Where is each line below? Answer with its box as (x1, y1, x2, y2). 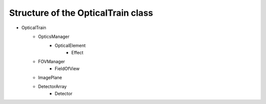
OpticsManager (38, 34, 70, 39)
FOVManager (38, 59, 65, 65)
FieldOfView (55, 66, 80, 71)
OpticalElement (55, 42, 86, 49)
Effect (71, 49, 84, 55)
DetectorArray (38, 84, 67, 90)
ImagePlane (38, 74, 63, 80)
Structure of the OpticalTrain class (9, 7, 153, 18)
